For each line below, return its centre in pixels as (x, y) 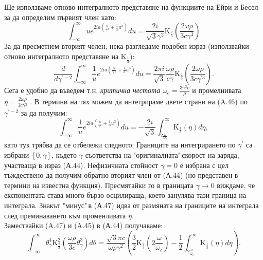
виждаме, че (236, 185)
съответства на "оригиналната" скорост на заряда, (162, 155)
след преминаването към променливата (65, 215)
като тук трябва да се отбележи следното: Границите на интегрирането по (120, 145)
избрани (17, 155)
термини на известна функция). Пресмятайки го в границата (99, 185)
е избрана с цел (204, 165)
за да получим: (44, 113)
